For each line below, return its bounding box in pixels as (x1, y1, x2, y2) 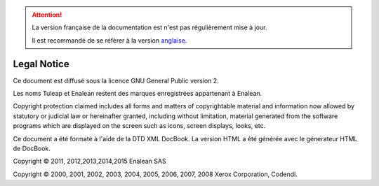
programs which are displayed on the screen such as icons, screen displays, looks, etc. (13, 122, 266, 130)
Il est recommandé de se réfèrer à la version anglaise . (32, 36, 187, 45)
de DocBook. (13, 144, 51, 153)
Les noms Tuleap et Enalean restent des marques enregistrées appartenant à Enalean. (13, 90, 262, 98)
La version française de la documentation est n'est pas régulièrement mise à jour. (32, 23, 267, 31)
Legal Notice (13, 58, 69, 70)
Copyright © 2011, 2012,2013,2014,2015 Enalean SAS (13, 157, 166, 166)
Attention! (32, 10, 62, 19)
